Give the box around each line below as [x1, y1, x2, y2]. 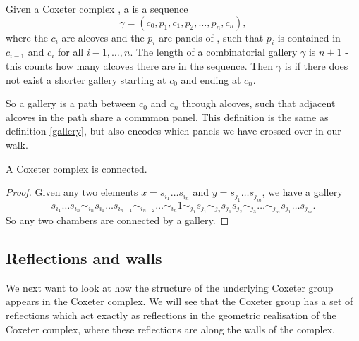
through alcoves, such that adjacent [182, 96, 336, 111]
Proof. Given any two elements [6, 185, 138, 199]
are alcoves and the [61, 30, 145, 44]
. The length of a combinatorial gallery [130, 44, 298, 59]
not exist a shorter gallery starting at [6, 72, 166, 87]
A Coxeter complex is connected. [6, 161, 147, 175]
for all [58, 44, 84, 59]
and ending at [181, 72, 241, 87]
